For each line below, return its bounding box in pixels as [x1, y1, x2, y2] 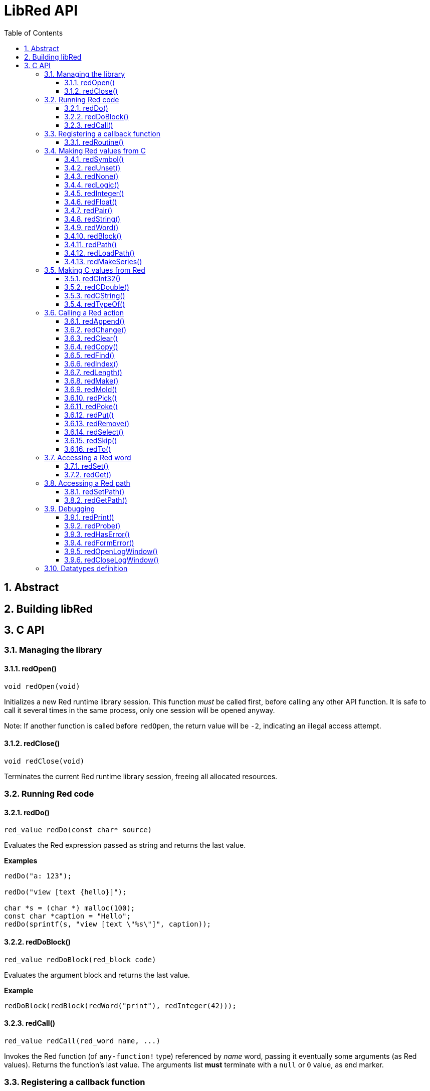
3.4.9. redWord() [64, 223, 119, 232]
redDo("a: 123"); [4, 872, 72, 880]
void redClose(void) [4, 757, 85, 765]
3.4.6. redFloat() [64, 197, 117, 206]
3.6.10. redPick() [64, 393, 117, 402]
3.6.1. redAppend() [64, 316, 125, 325]
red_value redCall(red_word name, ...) [4, 1036, 160, 1045]
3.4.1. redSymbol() [64, 154, 124, 163]
